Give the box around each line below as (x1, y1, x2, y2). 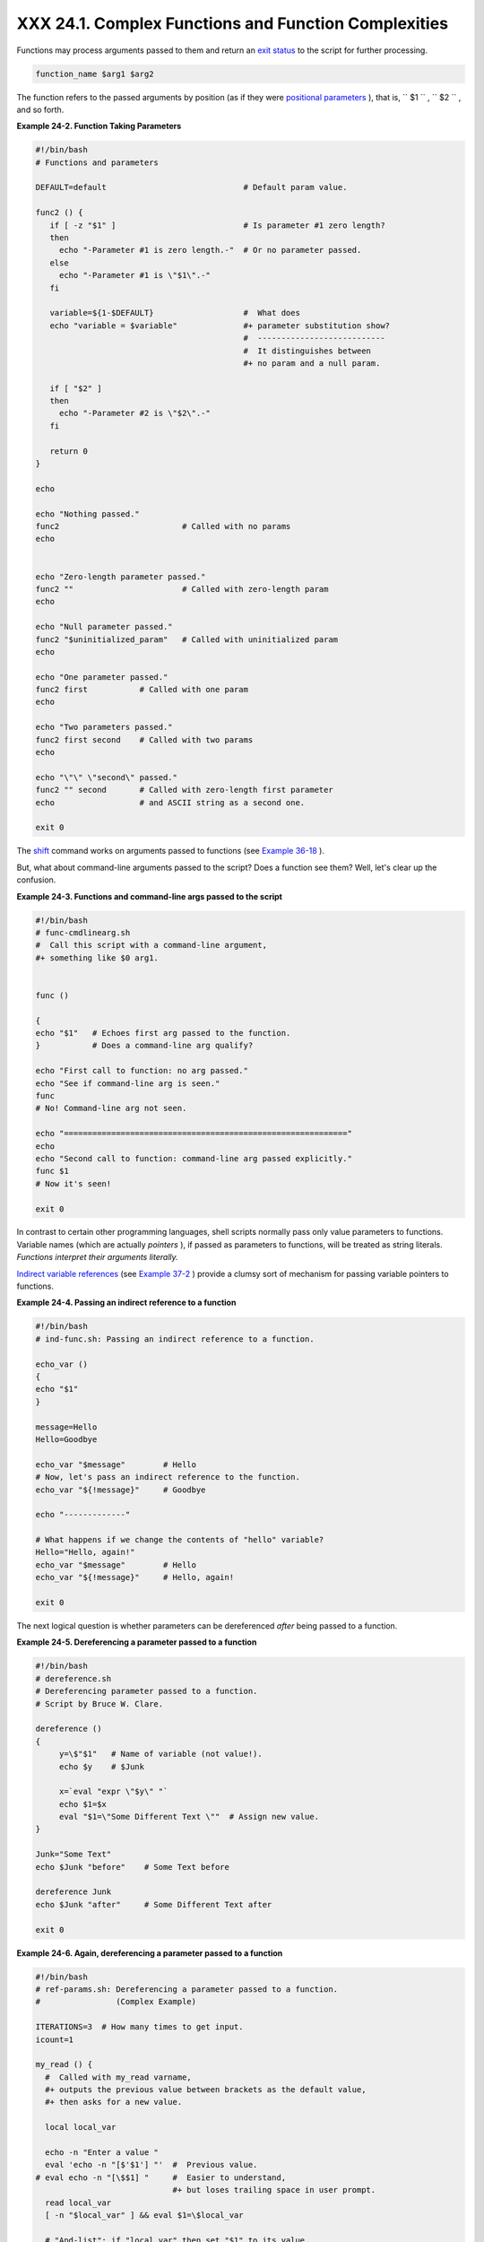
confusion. (16, 874, 56, 885)
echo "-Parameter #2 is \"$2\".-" (58, 408, 211, 419)
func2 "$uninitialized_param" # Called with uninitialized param (35, 634, 339, 645)
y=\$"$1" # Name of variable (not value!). (58, 1749, 264, 1760)
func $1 (35, 1166, 69, 1177)
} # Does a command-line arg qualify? (35, 1040, 254, 1051)
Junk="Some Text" (35, 1849, 112, 1860)
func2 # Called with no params (35, 521, 291, 531)
